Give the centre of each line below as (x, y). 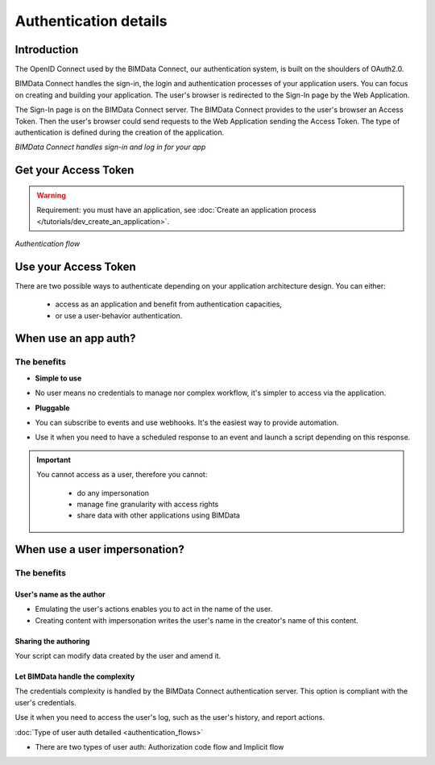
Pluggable (52, 408)
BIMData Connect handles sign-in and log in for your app (110, 147)
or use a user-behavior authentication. (119, 315)
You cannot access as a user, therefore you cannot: (122, 475)
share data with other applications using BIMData (159, 515)
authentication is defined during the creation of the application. (120, 132)
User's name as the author (60, 594)
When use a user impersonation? (99, 549)
